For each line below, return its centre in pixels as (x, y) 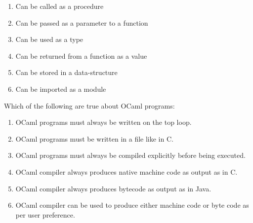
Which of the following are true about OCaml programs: (89, 105)
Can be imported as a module (61, 89)
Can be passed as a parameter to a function (82, 22)
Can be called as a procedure (60, 6)
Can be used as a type (49, 39)
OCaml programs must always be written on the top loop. (104, 122)
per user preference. (45, 214)
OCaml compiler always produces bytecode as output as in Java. (113, 188)
